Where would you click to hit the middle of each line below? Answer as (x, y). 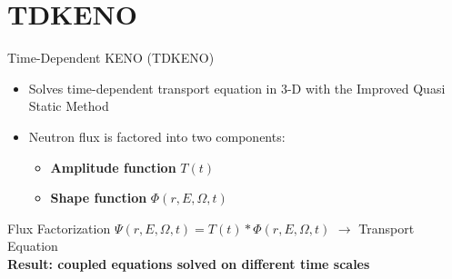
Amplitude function (113, 167)
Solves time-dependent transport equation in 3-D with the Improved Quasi (237, 88)
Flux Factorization (59, 228)
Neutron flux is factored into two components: (157, 136)
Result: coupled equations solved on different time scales (189, 263)
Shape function (99, 198)
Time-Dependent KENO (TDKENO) (111, 58)
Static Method (69, 106)
